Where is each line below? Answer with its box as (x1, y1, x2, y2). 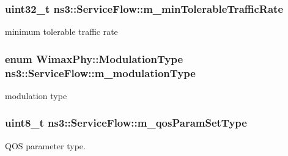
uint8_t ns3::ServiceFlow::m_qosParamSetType (5, 115, 247, 130)
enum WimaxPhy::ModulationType (5, 51, 183, 66)
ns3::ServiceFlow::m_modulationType (5, 65, 196, 80)
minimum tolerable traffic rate (5, 25, 118, 38)
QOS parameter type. (5, 139, 86, 152)
